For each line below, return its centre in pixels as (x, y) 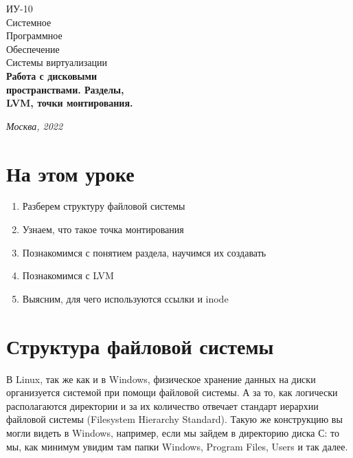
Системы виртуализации (57, 62)
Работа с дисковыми (52, 75)
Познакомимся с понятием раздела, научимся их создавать (144, 252)
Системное (29, 22)
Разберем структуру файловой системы (104, 206)
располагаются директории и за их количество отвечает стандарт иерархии (162, 405)
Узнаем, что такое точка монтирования (103, 229)
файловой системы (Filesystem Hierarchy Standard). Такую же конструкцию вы (174, 419)
